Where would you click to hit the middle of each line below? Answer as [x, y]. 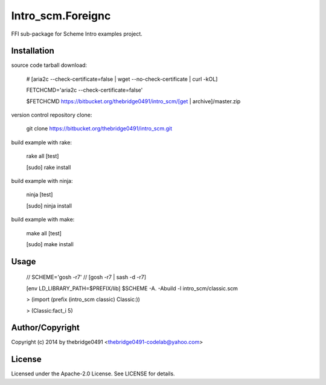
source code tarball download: [49, 65]
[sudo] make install [50, 244]
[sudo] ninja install [49, 206]
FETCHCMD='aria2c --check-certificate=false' [85, 90]
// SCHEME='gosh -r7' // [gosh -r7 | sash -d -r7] [86, 277]
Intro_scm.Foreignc [61, 16]
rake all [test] [43, 156]
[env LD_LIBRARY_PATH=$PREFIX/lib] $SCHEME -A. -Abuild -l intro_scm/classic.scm [132, 288]
